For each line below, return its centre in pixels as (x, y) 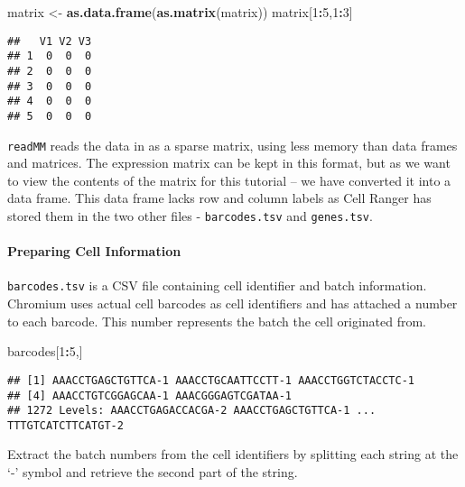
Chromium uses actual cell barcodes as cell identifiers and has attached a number (232, 303)
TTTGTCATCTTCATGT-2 (65, 425)
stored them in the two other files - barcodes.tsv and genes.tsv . (190, 215)
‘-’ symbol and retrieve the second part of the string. (153, 472)
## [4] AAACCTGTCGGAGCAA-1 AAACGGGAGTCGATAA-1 (149, 395)
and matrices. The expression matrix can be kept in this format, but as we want (229, 163)
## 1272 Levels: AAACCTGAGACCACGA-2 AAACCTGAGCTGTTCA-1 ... (192, 411)
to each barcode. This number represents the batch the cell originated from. (217, 321)
